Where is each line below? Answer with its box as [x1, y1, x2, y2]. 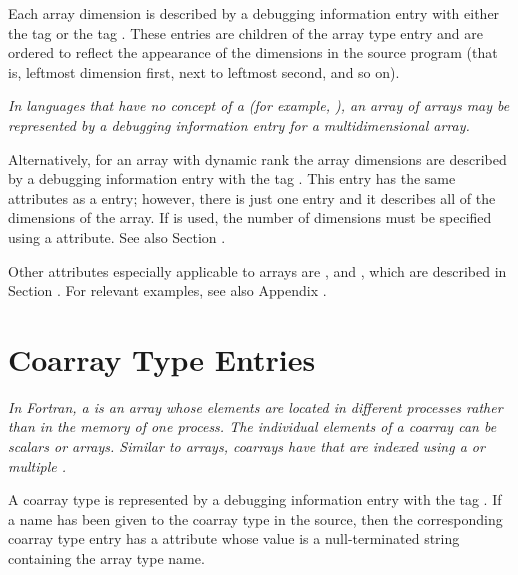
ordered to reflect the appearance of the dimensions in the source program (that [8, 42, 498, 63]
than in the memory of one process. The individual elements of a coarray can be [8, 416, 497, 437]
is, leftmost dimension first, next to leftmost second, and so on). [8, 61, 400, 82]
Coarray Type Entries [8, 338, 316, 379]
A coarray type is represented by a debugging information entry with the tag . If [8, 489, 502, 510]
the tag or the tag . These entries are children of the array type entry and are [8, 22, 483, 43]
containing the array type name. [8, 548, 205, 568]
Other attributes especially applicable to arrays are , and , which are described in [8, 260, 507, 281]
